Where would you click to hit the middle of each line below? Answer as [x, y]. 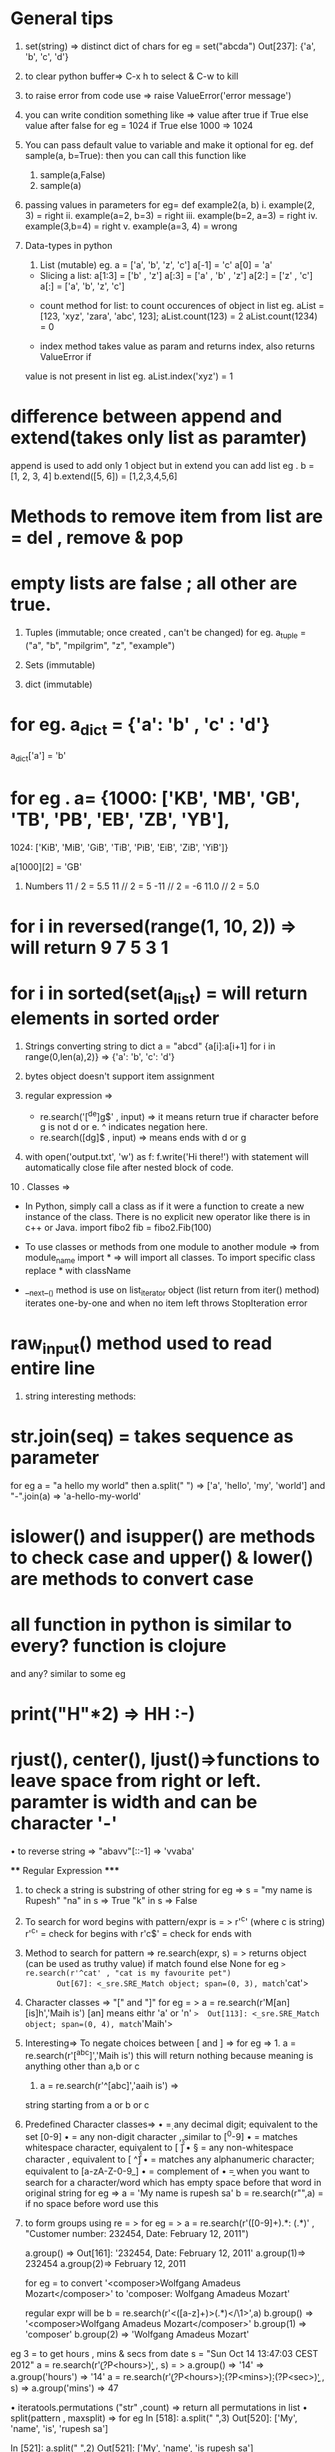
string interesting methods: [80, 1396]
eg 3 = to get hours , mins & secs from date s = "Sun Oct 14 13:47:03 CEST [164, 2354]
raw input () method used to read [141, 1345]
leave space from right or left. [136, 1781]
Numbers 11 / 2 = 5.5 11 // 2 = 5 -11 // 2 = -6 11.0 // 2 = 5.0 [142, 886]
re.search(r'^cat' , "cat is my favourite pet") [128, 1973]
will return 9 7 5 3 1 [89, 948]
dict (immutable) [58, 684]
